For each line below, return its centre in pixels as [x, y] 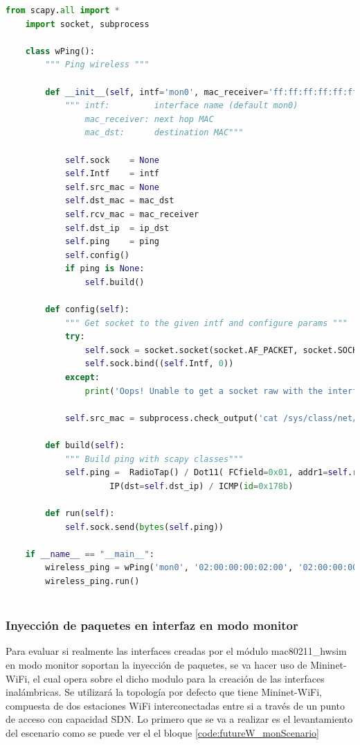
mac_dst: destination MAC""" [164, 133]
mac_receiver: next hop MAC [149, 119]
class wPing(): [60, 51]
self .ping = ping [112, 242]
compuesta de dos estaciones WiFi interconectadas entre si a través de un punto [175, 705]
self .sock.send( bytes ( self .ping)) [144, 527]
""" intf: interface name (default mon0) [181, 106]
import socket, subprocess [87, 24]
